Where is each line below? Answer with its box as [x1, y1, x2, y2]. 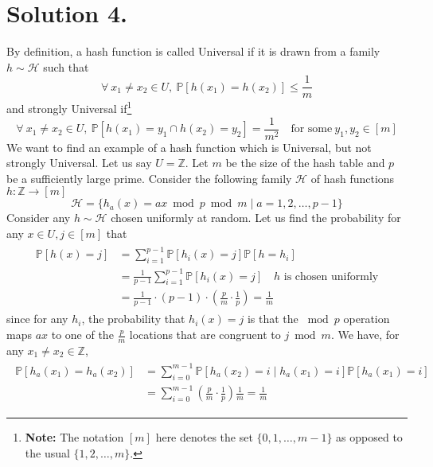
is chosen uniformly [283, 270, 379, 282]
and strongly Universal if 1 [6, 98, 132, 117]
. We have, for [330, 326, 400, 342]
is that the [247, 310, 298, 327]
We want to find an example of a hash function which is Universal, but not [6, 138, 372, 155]
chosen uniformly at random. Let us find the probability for [111, 209, 401, 226]
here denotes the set [155, 429, 253, 446]
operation [343, 310, 390, 327]
